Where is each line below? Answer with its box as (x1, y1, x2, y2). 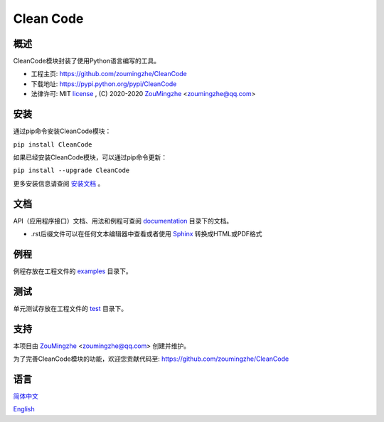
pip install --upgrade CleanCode (13, 167, 130, 174)
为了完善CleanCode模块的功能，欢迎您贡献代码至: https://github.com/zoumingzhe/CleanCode (13, 354, 289, 363)
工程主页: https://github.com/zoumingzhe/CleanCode (31, 70, 188, 78)
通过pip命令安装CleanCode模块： (13, 127, 112, 135)
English (13, 405, 35, 413)
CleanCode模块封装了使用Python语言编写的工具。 (13, 57, 160, 65)
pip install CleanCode (13, 140, 92, 149)
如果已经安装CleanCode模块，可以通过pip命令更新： (13, 153, 167, 162)
